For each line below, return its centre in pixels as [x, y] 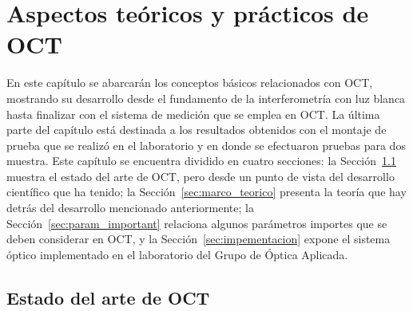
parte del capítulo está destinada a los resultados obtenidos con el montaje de [197, 130]
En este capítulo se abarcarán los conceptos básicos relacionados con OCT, [190, 83]
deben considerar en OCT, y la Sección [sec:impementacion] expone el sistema [199, 239]
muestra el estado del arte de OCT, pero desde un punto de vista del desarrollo [201, 176]
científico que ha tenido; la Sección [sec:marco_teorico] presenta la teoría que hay [206, 192]
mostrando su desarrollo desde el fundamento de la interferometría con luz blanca [206, 98]
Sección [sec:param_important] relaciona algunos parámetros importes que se [197, 223]
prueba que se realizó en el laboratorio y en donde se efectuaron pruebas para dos [206, 145]
